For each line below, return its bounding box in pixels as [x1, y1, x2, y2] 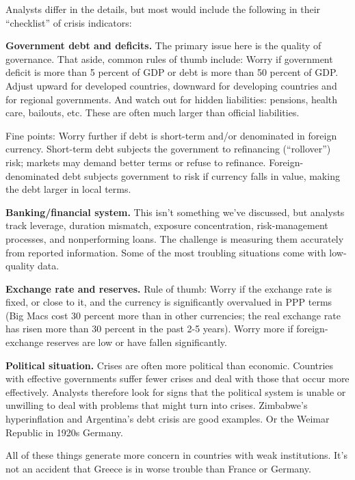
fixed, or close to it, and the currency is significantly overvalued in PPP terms [5, 295, 332, 309]
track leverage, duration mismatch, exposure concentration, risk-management [5, 218, 328, 232]
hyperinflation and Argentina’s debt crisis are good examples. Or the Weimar [5, 412, 330, 426]
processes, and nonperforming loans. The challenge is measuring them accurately [5, 231, 344, 245]
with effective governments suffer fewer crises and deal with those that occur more [5, 371, 350, 386]
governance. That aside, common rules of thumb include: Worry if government [5, 51, 333, 66]
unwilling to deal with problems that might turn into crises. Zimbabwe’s [5, 398, 308, 412]
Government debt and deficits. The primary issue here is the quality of [5, 38, 321, 53]
